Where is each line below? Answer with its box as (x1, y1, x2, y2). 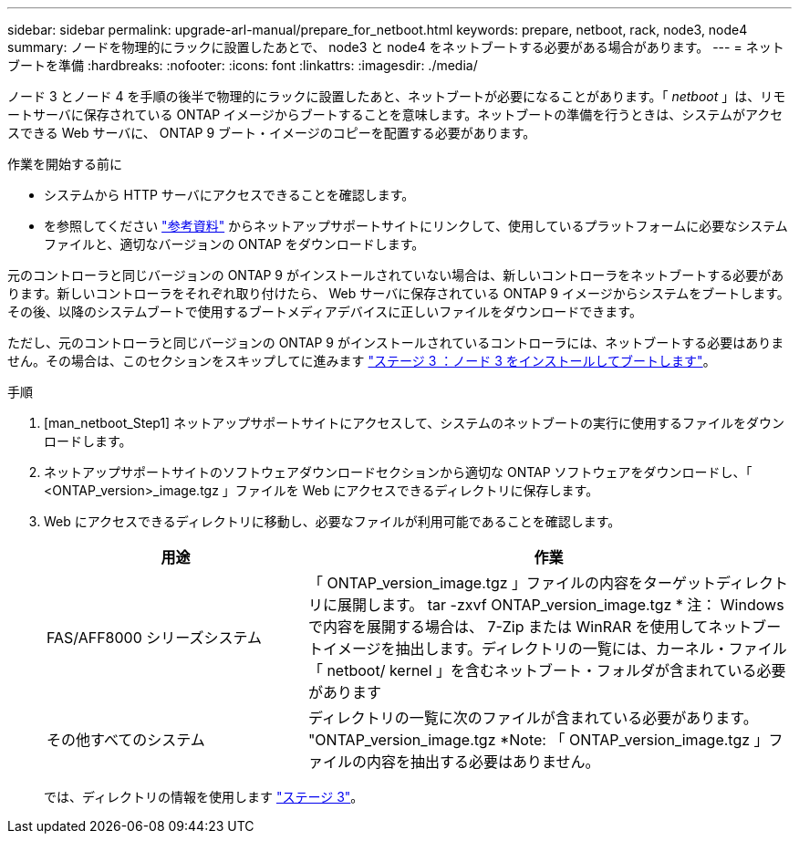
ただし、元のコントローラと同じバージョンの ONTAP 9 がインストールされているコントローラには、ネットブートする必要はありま (7, 335, 784, 350)
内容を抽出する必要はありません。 (366, 753, 600, 771)
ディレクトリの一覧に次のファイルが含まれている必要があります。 (307, 709, 758, 727)
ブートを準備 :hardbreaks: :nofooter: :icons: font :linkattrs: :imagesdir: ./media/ (7, 57, 478, 73)
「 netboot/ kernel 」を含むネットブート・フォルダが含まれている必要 (307, 661, 786, 680)
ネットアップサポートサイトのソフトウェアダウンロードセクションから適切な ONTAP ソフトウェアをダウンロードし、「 (44, 464, 752, 480)
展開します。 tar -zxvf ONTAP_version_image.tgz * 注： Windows (337, 596, 784, 614)
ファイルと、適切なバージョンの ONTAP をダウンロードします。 (44, 236, 425, 252)
